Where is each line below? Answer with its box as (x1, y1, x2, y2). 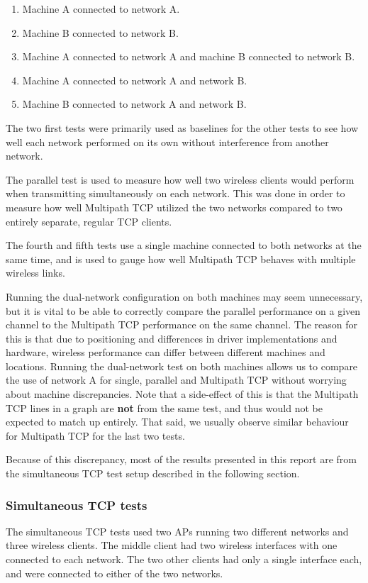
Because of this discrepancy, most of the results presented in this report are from (6, 452, 357, 467)
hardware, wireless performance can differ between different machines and (6, 345, 325, 360)
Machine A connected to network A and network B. (22, 72, 247, 87)
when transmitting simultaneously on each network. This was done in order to (6, 186, 345, 201)
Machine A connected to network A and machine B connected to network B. (22, 49, 355, 64)
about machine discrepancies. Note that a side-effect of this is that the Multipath (6, 387, 359, 401)
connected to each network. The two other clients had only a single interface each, (6, 552, 362, 567)
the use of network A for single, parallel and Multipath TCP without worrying (6, 372, 347, 387)
